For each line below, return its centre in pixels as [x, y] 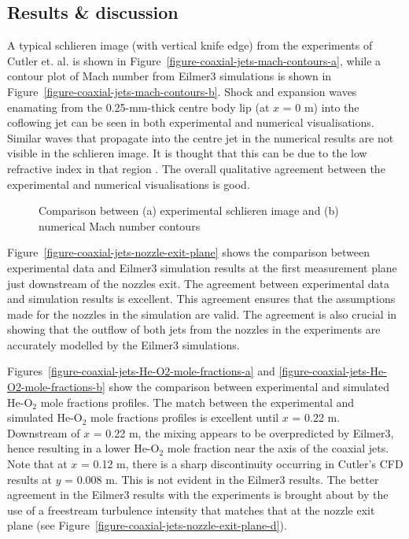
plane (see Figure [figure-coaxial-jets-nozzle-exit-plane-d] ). [147, 525]
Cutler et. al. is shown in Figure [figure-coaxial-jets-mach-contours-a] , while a [194, 60]
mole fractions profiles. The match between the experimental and [197, 402]
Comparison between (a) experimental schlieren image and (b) [189, 210]
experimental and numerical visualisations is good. [129, 184]
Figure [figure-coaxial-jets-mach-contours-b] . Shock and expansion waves [182, 91]
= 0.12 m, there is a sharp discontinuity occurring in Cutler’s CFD [242, 464]
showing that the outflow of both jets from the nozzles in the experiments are [194, 329]
